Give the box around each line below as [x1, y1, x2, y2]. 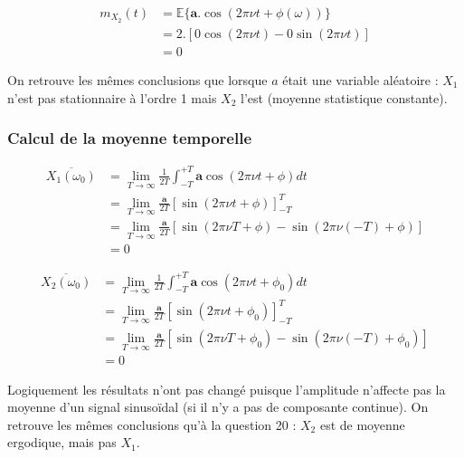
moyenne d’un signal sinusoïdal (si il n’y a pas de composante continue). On [7, 397, 429, 416]
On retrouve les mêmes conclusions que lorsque [7, 70, 268, 89]
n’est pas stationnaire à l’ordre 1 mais [7, 88, 217, 107]
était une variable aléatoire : [282, 70, 439, 89]
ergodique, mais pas [7, 433, 117, 452]
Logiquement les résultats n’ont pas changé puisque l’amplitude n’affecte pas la [7, 379, 446, 398]
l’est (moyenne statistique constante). [241, 88, 448, 107]
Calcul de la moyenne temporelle [7, 127, 252, 149]
